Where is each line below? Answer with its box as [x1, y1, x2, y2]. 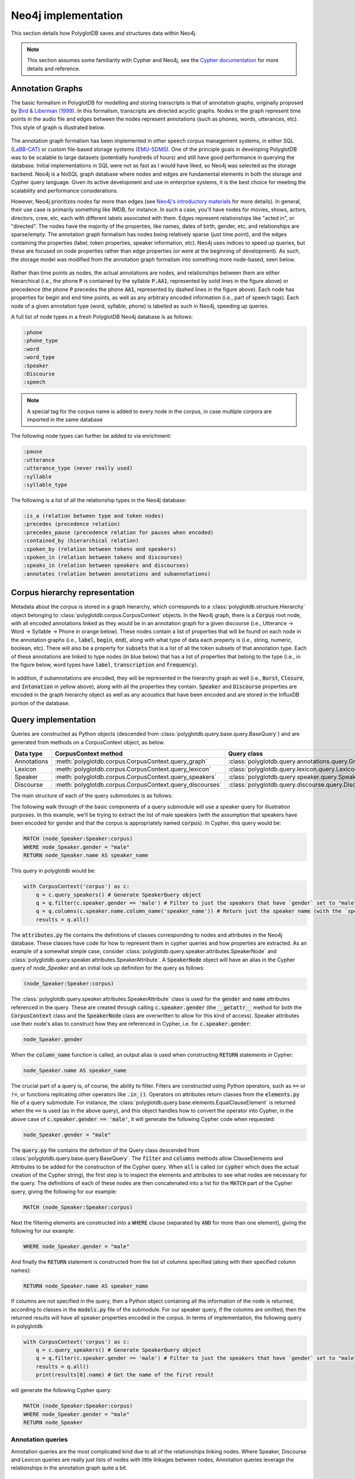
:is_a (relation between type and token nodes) [23, 512, 164, 519]
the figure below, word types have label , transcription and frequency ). [11, 661, 198, 668]
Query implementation [11, 715, 96, 725]
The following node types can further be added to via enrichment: [11, 432, 172, 440]
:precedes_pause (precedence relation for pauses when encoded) [23, 529, 214, 535]
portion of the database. [11, 699, 70, 706]
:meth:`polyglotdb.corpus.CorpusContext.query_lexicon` [54, 765, 211, 773]
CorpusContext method [54, 750, 123, 758]
